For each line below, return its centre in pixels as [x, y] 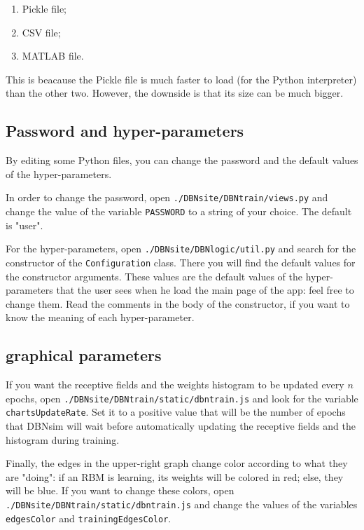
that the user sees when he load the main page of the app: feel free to [205, 290]
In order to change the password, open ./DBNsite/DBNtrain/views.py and [167, 197]
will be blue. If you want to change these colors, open [120, 490]
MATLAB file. [53, 56]
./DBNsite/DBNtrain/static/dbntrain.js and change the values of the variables [182, 504]
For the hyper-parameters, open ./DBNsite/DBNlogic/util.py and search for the [181, 249]
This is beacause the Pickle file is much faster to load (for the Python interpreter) [181, 79]
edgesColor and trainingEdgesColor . [89, 518]
